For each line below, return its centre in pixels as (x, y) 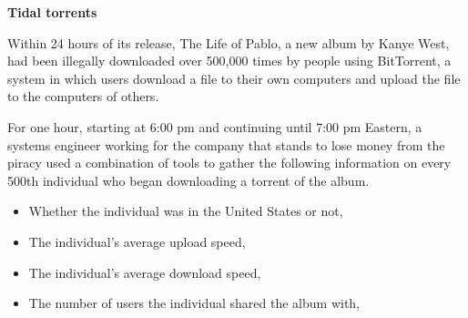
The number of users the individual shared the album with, (194, 303)
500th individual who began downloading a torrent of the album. (188, 180)
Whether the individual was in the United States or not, (186, 211)
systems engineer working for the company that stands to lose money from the (226, 144)
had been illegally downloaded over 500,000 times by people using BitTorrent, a (229, 61)
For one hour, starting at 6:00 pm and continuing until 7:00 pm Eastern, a (215, 126)
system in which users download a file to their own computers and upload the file (234, 78)
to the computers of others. (83, 96)
